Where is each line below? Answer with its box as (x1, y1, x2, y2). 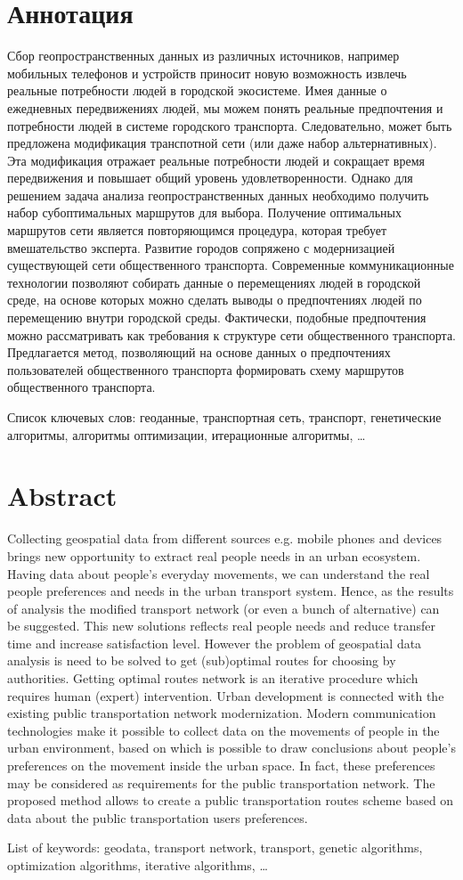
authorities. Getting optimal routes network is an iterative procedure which (7, 669, 418, 688)
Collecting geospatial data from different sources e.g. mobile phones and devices (7, 529, 443, 548)
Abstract (7, 477, 118, 514)
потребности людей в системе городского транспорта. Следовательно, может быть (7, 116, 452, 134)
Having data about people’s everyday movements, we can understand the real (7, 564, 430, 583)
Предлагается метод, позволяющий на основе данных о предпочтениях (7, 343, 391, 362)
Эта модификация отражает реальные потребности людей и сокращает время (7, 151, 425, 169)
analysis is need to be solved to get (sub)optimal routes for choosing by (7, 651, 396, 670)
